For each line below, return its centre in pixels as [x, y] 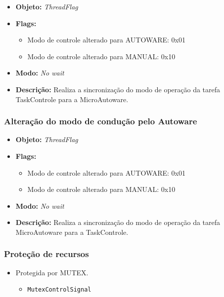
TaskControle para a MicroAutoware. [72, 99]
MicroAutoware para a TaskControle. [72, 232]
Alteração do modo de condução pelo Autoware [101, 121]
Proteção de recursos [46, 254]
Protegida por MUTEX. [52, 272]
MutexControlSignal [59, 290]
